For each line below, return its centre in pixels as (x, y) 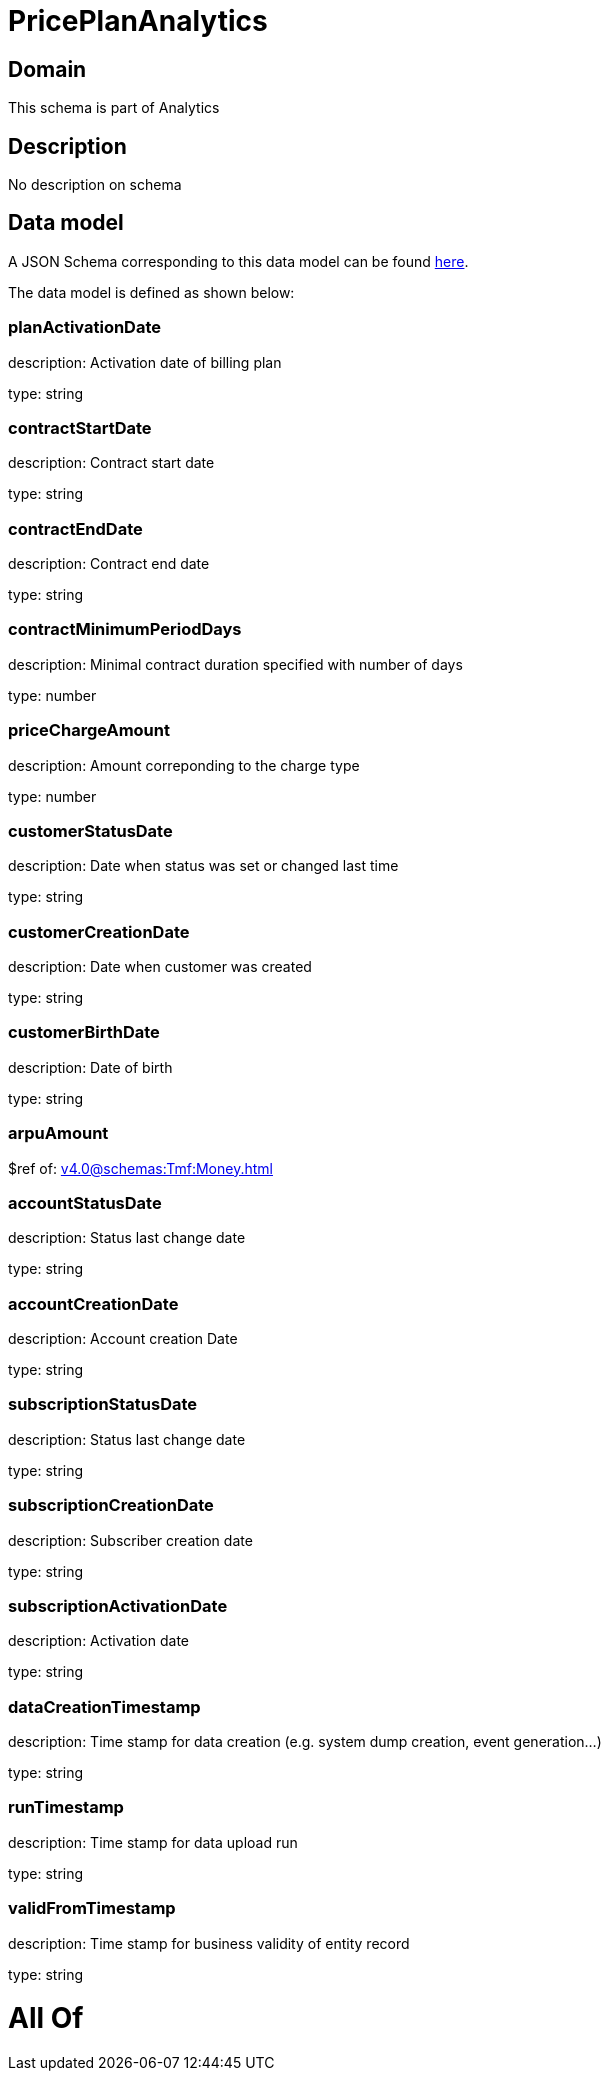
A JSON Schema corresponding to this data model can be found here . (238, 261)
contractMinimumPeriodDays (125, 629)
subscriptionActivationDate (118, 1605)
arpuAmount (58, 1133)
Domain (47, 69)
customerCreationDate (99, 931)
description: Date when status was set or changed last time (203, 866)
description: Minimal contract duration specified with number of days (235, 664)
